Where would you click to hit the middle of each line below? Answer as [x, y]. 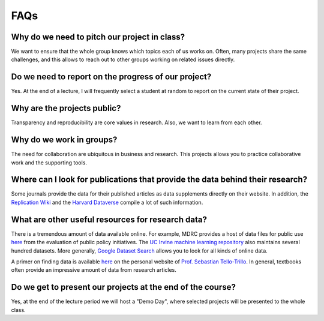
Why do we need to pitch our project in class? [98, 37]
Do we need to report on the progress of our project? [111, 77]
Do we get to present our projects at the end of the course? [124, 287]
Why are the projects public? [66, 108]
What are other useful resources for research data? [109, 219]
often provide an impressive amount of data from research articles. [94, 270]
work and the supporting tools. [49, 163]
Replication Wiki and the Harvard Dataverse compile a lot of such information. [107, 202]
